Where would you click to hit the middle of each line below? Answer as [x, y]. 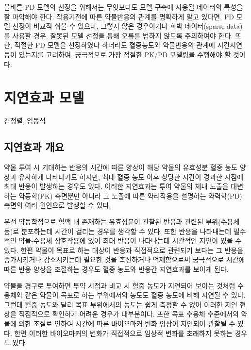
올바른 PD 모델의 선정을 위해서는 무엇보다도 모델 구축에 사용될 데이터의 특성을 [123, 7]
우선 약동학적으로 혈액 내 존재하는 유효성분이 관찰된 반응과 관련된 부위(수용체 [122, 222]
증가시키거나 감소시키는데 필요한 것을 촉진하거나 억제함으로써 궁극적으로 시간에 [125, 259]
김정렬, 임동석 [25, 121]
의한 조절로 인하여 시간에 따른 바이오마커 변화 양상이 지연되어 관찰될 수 [127, 323]
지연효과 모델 [44, 97]
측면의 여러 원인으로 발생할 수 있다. [58, 205]
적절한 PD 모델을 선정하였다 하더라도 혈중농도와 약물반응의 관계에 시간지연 [128, 45]
